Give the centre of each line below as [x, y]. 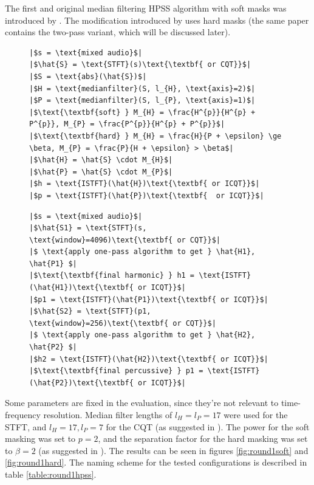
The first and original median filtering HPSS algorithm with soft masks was [146, 8]
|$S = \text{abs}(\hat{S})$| [88, 76]
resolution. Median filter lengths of [108, 414]
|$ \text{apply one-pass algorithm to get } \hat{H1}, [142, 252]
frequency [23, 414]
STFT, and [26, 426]
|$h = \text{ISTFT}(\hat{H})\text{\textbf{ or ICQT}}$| [145, 184]
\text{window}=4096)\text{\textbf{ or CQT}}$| [125, 240]
